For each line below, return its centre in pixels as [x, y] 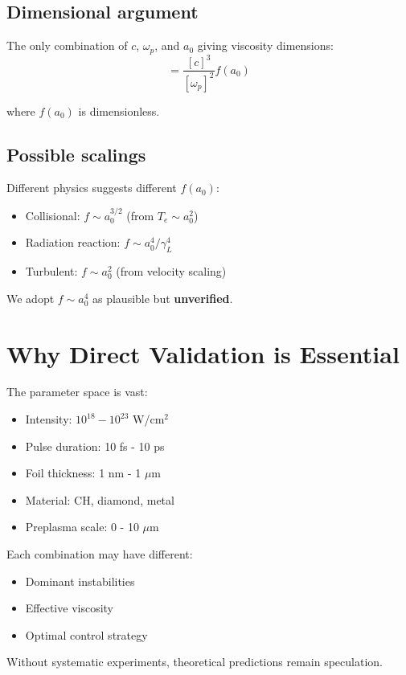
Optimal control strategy [86, 634]
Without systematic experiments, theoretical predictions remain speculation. [195, 662]
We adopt [31, 298]
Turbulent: [51, 271]
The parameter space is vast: [77, 392]
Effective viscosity [70, 608]
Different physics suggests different [92, 188]
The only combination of [67, 45]
